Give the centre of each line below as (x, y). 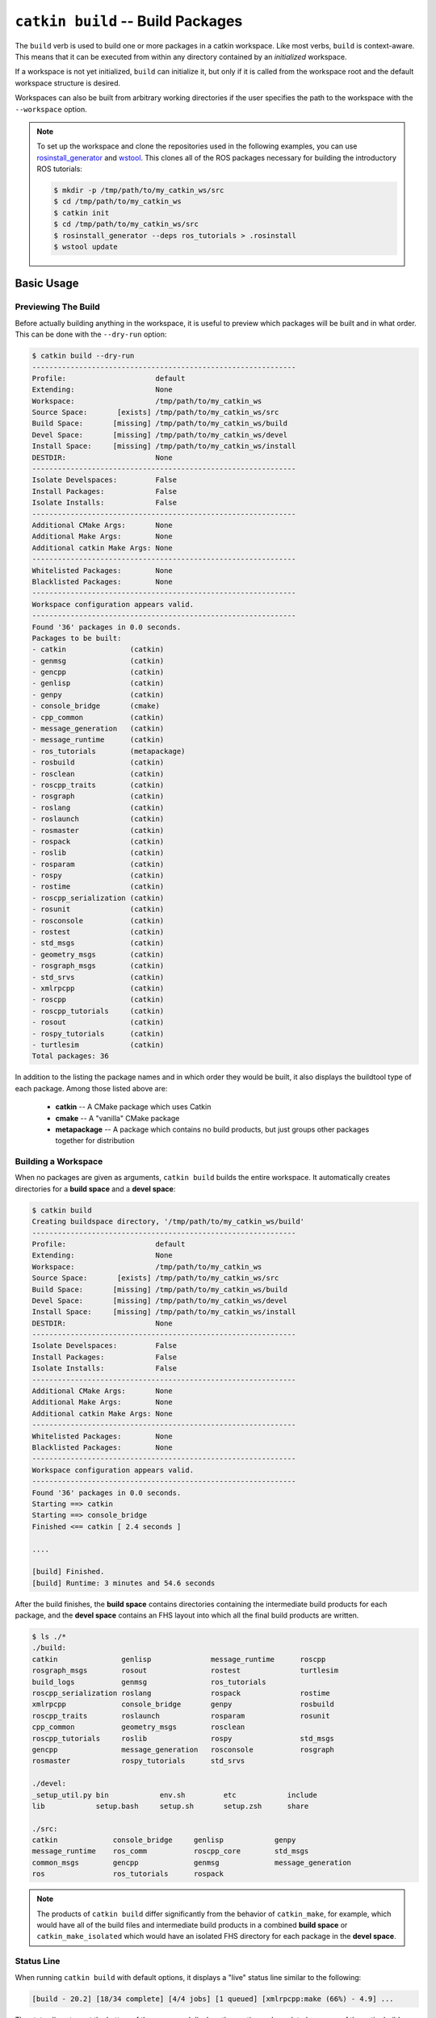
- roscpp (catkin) (98, 1000)
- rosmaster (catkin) (98, 830)
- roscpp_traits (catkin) (98, 785)
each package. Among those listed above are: (91, 1088)
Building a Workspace (59, 1162)
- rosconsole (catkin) (98, 921)
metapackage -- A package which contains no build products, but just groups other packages (212, 1129)
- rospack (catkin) (98, 841)
